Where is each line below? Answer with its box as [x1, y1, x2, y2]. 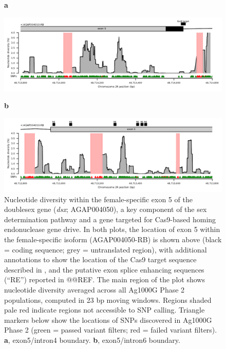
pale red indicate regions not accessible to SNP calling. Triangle [4, 304, 205, 315]
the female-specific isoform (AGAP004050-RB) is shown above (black [4, 234, 222, 244]
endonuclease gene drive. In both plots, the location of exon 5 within [4, 224, 220, 235]
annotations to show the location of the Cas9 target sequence [4, 254, 197, 265]
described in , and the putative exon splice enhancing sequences [4, 264, 204, 275]
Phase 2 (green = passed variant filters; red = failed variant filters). [4, 324, 217, 335]
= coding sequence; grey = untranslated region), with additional [4, 244, 207, 255]
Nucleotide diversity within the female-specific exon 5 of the [4, 193, 193, 204]
